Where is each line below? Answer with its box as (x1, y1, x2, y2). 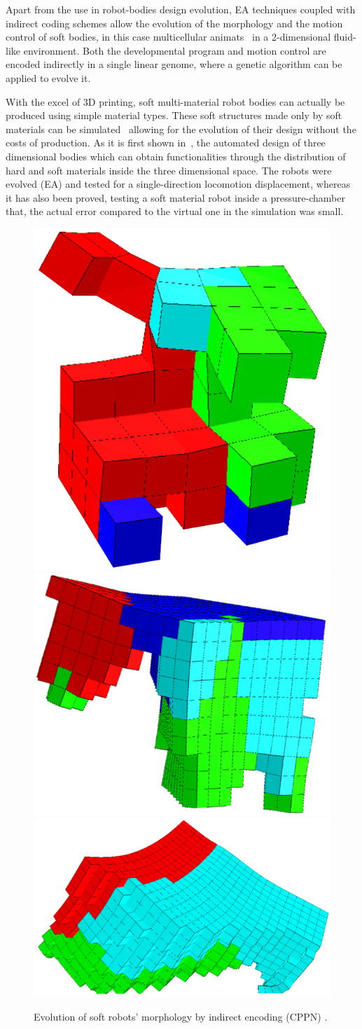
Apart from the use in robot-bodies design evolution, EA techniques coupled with (6, 2, 356, 16)
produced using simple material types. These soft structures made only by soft (6, 108, 342, 123)
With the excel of (6, 94, 81, 109)
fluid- (333, 29, 356, 44)
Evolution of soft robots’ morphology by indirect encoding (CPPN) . (34, 1009, 328, 1023)
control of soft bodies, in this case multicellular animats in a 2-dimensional (6, 29, 331, 44)
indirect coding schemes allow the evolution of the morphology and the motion (6, 15, 343, 30)
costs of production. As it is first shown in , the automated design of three (6, 135, 326, 150)
